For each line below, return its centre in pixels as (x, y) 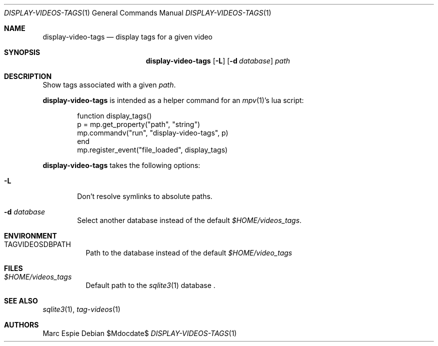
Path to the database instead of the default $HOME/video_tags (189, 253)
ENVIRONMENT (30, 236)
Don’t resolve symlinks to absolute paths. (145, 196)
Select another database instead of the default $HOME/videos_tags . (189, 220)
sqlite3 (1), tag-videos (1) (81, 309)
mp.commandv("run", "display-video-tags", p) (153, 133)
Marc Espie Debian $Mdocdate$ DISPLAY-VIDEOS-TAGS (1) (140, 333)
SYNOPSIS (22, 52)
